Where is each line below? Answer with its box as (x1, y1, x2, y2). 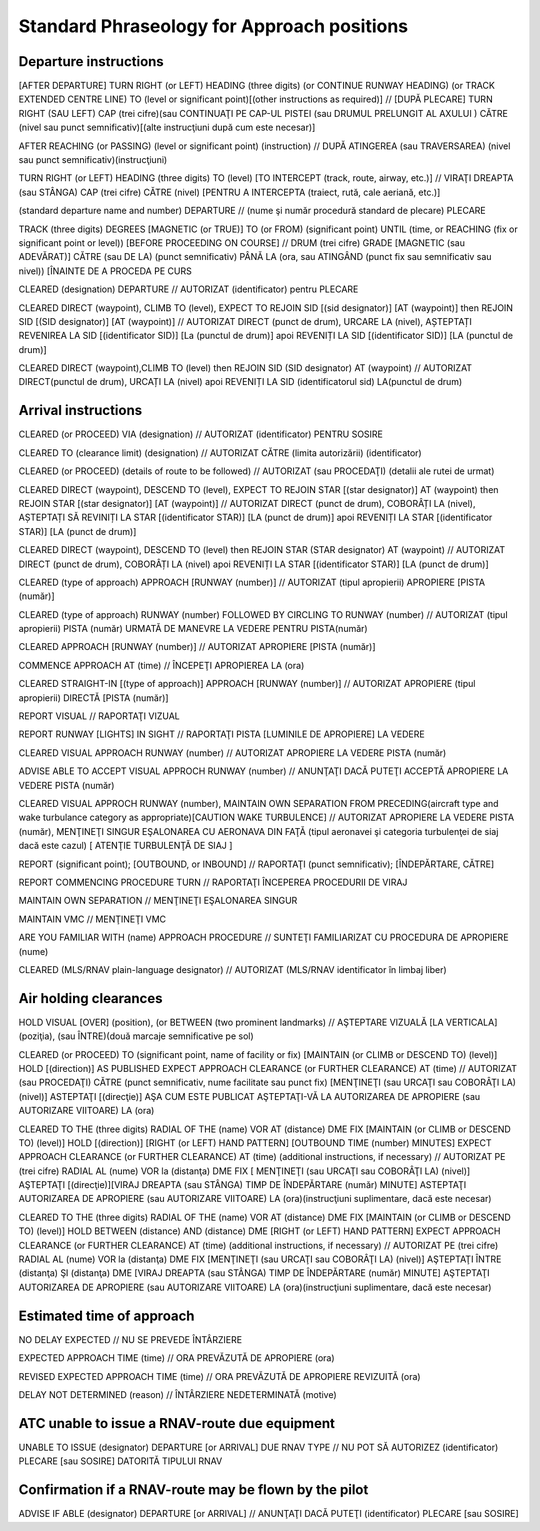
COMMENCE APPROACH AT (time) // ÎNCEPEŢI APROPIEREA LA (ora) (18, 659, 305, 671)
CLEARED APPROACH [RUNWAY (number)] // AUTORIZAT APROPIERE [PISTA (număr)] (18, 641, 376, 653)
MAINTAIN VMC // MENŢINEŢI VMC (18, 913, 167, 925)
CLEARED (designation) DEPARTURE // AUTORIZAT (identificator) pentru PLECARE (18, 283, 359, 295)
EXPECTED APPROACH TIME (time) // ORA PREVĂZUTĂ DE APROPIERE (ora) (18, 1352, 335, 1364)
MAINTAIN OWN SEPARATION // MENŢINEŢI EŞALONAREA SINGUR (18, 895, 298, 907)
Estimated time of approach (18, 1307, 195, 1324)
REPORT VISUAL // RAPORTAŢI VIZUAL (18, 710, 180, 722)
